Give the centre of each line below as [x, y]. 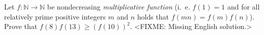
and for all [243, 6]
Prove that [21, 26]
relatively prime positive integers [55, 16]
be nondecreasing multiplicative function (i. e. [119, 6]
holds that [153, 16]
